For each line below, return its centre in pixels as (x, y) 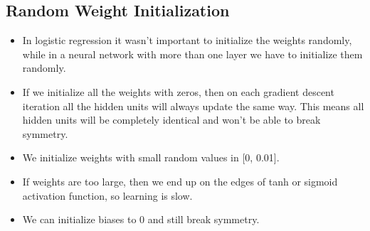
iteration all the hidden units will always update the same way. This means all (193, 106)
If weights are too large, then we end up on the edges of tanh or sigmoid (180, 181)
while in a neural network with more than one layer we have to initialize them (192, 54)
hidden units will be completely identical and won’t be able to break (171, 120)
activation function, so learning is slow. (107, 195)
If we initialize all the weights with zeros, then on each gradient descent (178, 91)
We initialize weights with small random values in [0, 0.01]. (151, 157)
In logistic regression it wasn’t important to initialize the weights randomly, (187, 40)
